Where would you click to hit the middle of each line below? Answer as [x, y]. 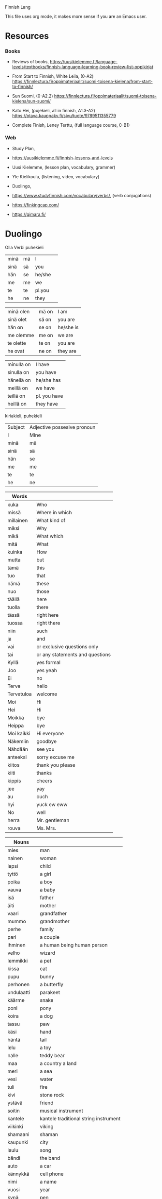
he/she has [48, 380]
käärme [16, 1000]
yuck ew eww [52, 804]
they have [47, 404]
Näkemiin [18, 741]
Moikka [16, 717]
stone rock [52, 1095]
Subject [16, 427]
